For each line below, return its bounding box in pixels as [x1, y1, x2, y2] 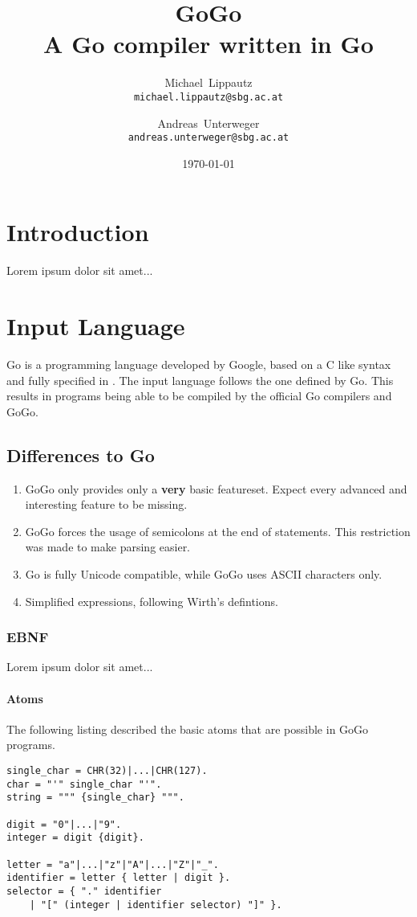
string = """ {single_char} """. [6, 792, 184, 804]
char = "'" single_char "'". [6, 778, 162, 790]
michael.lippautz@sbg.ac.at [133, 91, 284, 103]
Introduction [6, 215, 149, 248]
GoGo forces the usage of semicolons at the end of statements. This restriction [25, 522, 411, 539]
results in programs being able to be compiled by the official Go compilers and [6, 387, 392, 404]
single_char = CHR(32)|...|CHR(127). [6, 765, 208, 776]
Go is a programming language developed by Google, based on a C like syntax [6, 356, 391, 373]
